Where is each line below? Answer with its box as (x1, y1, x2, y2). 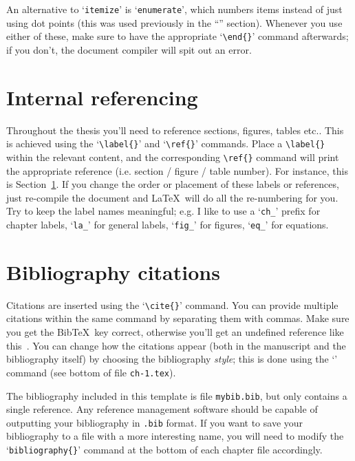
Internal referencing (6, 83, 198, 111)
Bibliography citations (6, 257, 220, 286)
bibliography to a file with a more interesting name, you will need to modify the (6, 429, 344, 443)
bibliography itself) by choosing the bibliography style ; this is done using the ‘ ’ (6, 352, 338, 366)
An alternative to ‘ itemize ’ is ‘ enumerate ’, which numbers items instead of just (6, 2, 343, 16)
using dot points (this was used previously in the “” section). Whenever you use (6, 15, 343, 30)
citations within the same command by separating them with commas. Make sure (6, 311, 349, 325)
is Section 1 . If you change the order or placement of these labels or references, (6, 177, 339, 191)
